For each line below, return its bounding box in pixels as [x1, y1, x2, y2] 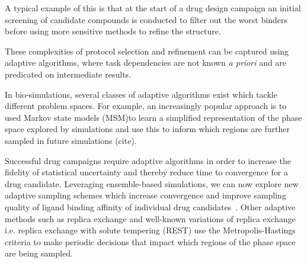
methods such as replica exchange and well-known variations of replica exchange [5, 212, 296, 224]
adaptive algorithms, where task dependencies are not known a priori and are [5, 56, 287, 69]
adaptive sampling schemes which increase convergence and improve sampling [5, 189, 286, 201]
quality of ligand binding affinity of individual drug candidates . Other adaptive [5, 200, 296, 213]
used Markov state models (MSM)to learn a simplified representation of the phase [5, 111, 302, 123]
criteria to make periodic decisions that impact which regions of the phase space [5, 235, 296, 248]
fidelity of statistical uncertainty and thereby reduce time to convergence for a [5, 166, 288, 178]
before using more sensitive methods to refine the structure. [5, 25, 221, 37]
